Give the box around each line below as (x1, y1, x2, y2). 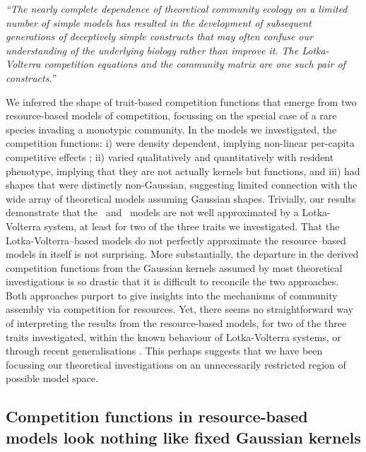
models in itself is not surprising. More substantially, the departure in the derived (6, 246, 359, 261)
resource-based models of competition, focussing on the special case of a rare (6, 108, 337, 123)
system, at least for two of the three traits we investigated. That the (44, 218, 340, 233)
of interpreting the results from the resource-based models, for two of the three (6, 316, 347, 331)
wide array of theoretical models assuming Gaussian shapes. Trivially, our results (6, 191, 356, 206)
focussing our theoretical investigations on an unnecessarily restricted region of (6, 357, 346, 371)
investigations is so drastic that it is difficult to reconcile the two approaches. (6, 274, 339, 289)
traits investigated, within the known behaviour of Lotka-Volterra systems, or (6, 329, 341, 344)
